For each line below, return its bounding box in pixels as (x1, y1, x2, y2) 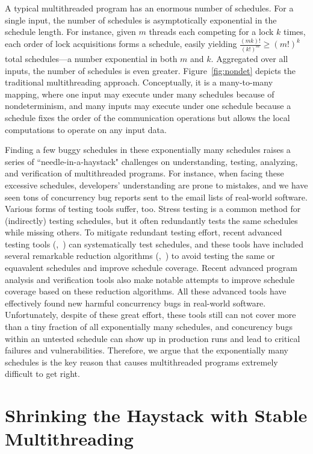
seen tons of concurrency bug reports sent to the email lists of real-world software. (5, 190, 308, 203)
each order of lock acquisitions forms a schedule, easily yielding (5, 37, 237, 50)
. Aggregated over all (211, 52, 288, 64)
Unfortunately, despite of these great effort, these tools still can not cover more (5, 308, 296, 321)
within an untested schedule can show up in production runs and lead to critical (5, 332, 300, 344)
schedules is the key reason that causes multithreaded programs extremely (5, 355, 278, 368)
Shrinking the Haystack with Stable (5, 403, 308, 428)
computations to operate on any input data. (5, 123, 167, 135)
